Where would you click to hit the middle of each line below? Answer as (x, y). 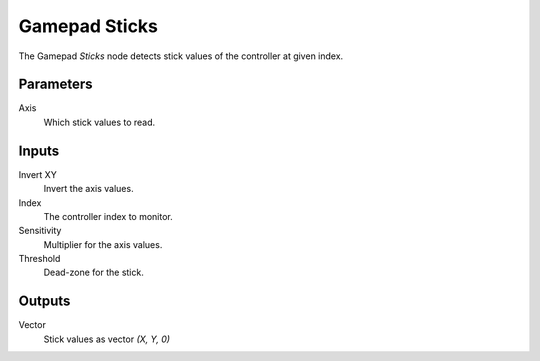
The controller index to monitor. (108, 216)
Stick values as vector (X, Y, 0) (106, 339)
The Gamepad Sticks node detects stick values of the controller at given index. (181, 56)
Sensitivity (40, 231)
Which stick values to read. (99, 122)
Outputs (44, 301)
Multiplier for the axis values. (103, 244)
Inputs (39, 150)
